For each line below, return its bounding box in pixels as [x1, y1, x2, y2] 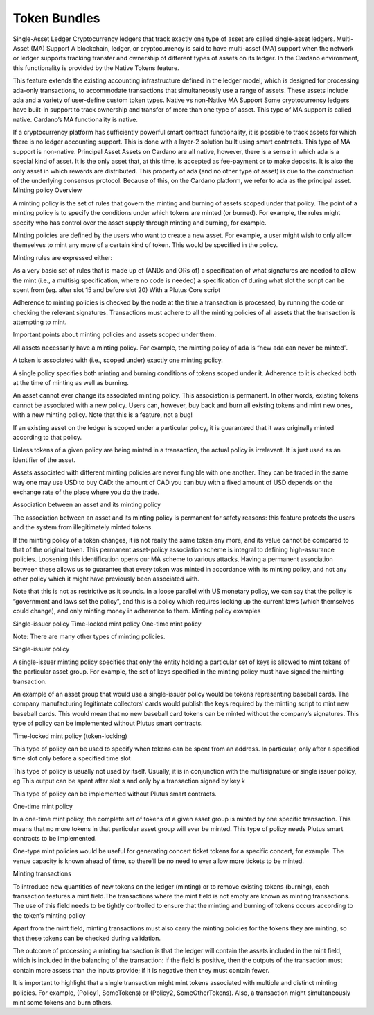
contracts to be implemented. [12, 835, 97, 843]
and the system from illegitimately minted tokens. [12, 523, 154, 531]
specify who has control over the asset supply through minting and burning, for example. [12, 219, 267, 227]
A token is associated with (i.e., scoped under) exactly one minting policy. [12, 356, 223, 364]
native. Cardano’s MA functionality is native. [12, 115, 139, 123]
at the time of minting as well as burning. [12, 379, 130, 387]
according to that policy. [12, 434, 82, 441]
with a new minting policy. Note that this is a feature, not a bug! [12, 411, 193, 419]
